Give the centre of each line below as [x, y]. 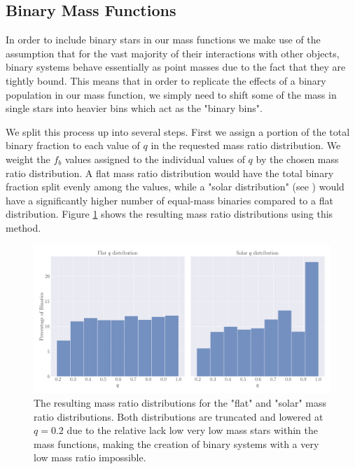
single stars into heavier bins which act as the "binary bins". [134, 108]
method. [23, 227]
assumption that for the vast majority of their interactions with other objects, [173, 53]
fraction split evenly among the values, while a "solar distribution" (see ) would [175, 187]
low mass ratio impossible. [90, 457]
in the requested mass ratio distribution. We [246, 145]
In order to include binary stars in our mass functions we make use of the [163, 40]
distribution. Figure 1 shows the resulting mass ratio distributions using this [169, 214]
